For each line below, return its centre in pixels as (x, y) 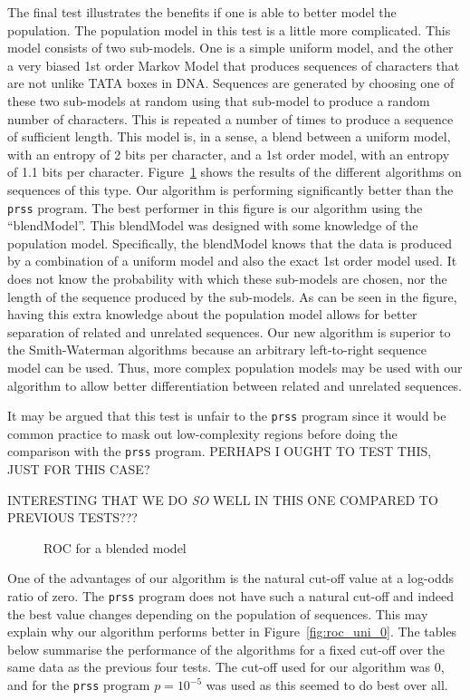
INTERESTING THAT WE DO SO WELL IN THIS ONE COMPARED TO (223, 499)
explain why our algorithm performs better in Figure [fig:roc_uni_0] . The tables (232, 632)
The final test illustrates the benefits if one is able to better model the (202, 12)
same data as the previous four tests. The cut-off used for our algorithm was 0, (226, 667)
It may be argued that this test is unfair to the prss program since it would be (227, 416)
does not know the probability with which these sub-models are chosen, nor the (227, 278)
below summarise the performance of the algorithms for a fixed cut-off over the (226, 649)
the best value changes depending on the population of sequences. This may (218, 613)
